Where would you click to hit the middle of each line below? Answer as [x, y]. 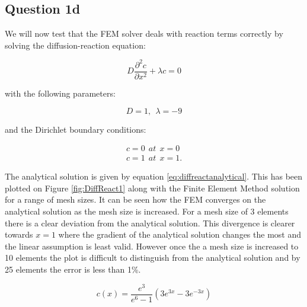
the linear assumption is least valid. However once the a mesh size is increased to [152, 246]
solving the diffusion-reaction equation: [75, 45]
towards [19, 234]
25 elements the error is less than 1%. [73, 269]
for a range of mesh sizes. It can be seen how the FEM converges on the [135, 199]
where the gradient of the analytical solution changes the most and [180, 234]
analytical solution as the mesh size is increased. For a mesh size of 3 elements [147, 211]
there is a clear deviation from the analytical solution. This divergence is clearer [150, 223]
